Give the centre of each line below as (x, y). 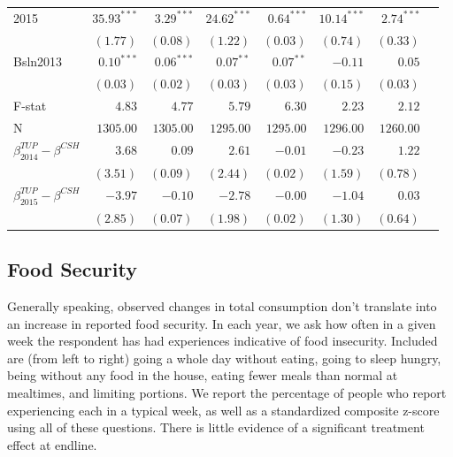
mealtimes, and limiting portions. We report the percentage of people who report (227, 393)
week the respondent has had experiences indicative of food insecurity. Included (223, 341)
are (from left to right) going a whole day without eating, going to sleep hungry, (224, 358)
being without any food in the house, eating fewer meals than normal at (203, 375)
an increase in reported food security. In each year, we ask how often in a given (222, 323)
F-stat (30, 106)
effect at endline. (52, 444)
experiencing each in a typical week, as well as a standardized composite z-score (223, 410)
